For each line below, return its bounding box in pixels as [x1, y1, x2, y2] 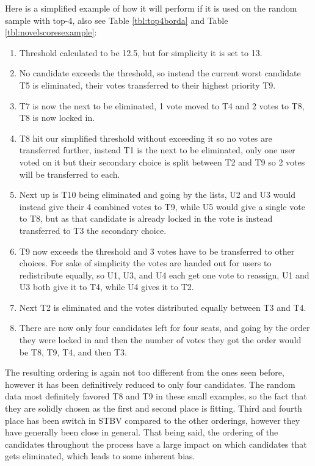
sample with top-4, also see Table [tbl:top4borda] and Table [5, 13, 228, 26]
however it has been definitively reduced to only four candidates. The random [5, 377, 295, 390]
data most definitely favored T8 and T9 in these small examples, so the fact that [5, 390, 307, 402]
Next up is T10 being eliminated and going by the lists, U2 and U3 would [19, 188, 295, 201]
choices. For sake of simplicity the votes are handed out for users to [19, 257, 272, 269]
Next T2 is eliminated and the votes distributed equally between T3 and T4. [19, 300, 306, 313]
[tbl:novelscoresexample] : [5, 26, 97, 38]
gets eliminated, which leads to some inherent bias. [5, 450, 195, 462]
